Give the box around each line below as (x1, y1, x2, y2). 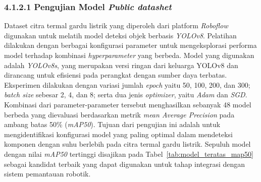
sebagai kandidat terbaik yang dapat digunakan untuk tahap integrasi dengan (4, 158, 245, 169)
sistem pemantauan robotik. (4, 168, 91, 179)
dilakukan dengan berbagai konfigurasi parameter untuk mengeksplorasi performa (4, 40, 257, 50)
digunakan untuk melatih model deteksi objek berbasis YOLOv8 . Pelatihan (4, 30, 237, 40)
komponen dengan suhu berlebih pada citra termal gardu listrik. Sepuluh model (4, 139, 251, 149)
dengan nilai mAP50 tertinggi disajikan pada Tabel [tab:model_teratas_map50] (4, 148, 253, 159)
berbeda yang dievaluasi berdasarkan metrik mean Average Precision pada (4, 109, 235, 119)
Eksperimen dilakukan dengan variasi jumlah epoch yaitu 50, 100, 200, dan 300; (4, 79, 250, 90)
